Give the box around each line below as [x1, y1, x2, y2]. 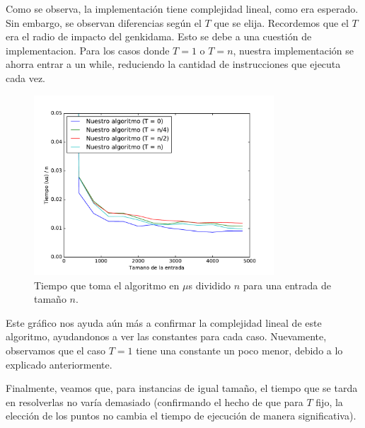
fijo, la [315, 394, 343, 409]
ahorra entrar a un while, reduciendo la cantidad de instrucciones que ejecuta [6, 57, 341, 71]
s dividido [188, 277, 231, 292]
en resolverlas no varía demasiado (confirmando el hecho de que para [6, 394, 303, 409]
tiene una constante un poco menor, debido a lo [136, 342, 343, 357]
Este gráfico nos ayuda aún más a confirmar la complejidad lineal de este [6, 315, 322, 330]
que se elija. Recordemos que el [214, 15, 349, 30]
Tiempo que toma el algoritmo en [34, 277, 180, 292]
